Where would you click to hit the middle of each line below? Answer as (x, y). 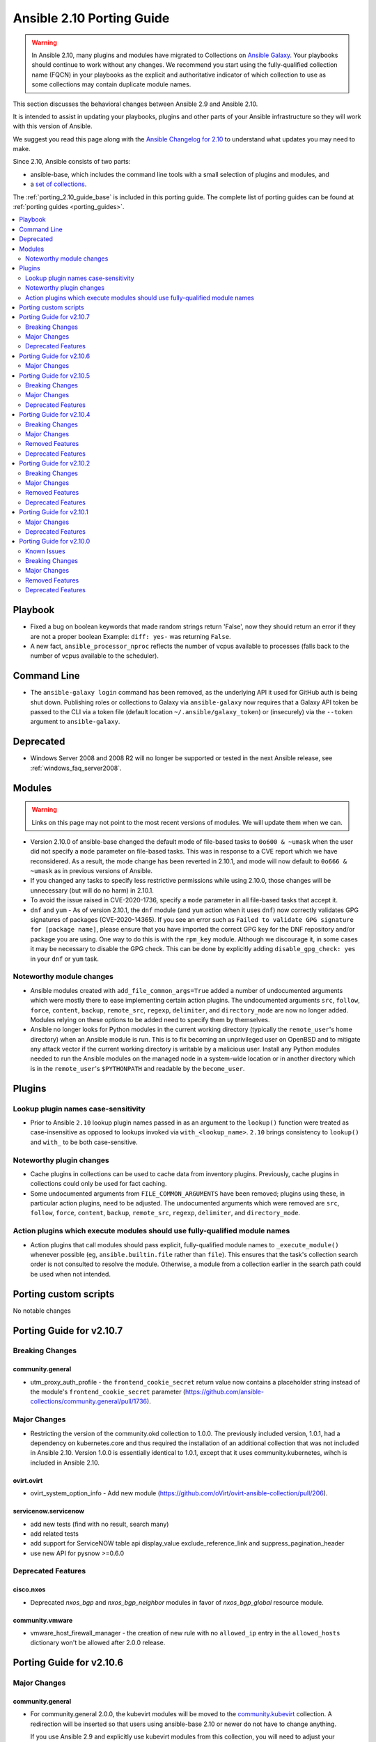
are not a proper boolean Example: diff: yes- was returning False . (131, 636)
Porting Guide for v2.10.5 (55, 376)
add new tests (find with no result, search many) (100, 1524)
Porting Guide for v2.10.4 (55, 415)
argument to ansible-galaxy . (75, 722)
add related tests (55, 1534)
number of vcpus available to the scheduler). (95, 656)
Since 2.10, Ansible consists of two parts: (72, 162)
